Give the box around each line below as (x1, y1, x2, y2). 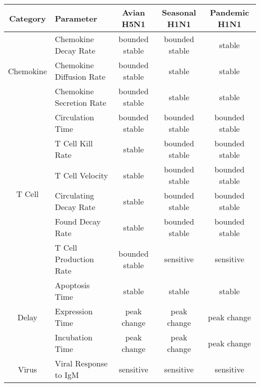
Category (9, 12, 46, 24)
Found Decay (54, 216, 101, 227)
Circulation (54, 111, 94, 123)
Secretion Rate (54, 97, 106, 108)
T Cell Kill (54, 137, 93, 149)
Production (54, 253, 94, 265)
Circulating (54, 189, 94, 201)
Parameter (54, 12, 97, 24)
